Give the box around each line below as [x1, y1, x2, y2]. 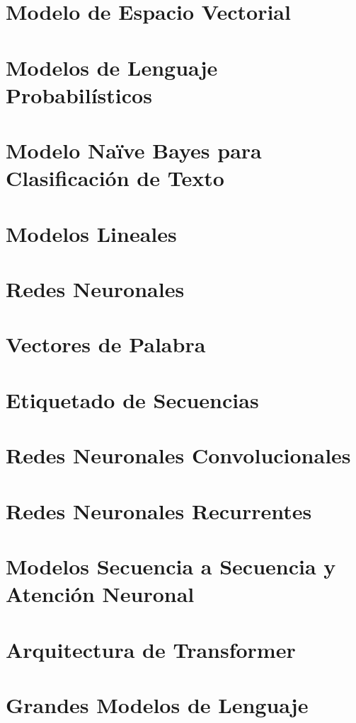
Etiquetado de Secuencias [6, 385, 259, 414]
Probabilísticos [6, 80, 152, 109]
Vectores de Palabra [6, 330, 206, 359]
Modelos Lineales [6, 219, 177, 248]
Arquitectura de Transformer [6, 635, 296, 664]
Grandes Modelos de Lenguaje [6, 690, 309, 719]
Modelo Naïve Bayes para [6, 136, 262, 165]
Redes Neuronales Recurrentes [6, 496, 312, 525]
